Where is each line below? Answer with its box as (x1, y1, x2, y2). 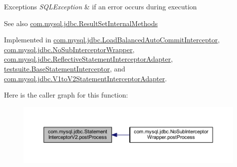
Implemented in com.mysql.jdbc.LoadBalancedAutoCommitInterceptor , (4, 34, 220, 45)
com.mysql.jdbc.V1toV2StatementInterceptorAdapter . (4, 73, 167, 83)
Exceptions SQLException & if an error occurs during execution (4, 1, 197, 11)
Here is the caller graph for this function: (4, 90, 128, 100)
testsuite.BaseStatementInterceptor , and (4, 63, 125, 73)
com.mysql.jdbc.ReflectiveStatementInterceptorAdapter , (4, 54, 173, 64)
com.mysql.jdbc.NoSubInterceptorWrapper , (4, 44, 135, 54)
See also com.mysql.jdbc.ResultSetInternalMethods (4, 18, 158, 28)
